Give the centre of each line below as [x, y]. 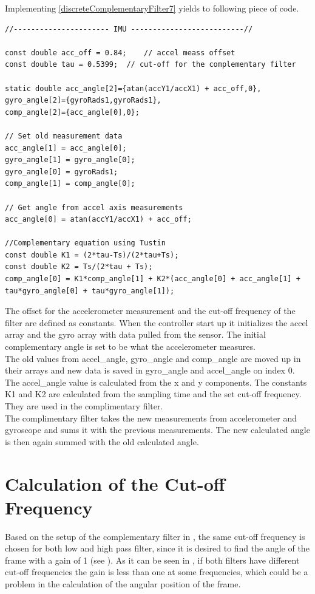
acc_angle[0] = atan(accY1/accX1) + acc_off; [98, 220]
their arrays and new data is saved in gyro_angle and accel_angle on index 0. [150, 370]
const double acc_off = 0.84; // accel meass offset [120, 53]
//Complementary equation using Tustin [85, 243]
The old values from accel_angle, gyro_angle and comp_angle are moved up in [153, 358]
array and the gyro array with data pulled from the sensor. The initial [135, 334]
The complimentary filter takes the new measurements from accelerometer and [151, 418]
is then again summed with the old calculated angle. [102, 441]
